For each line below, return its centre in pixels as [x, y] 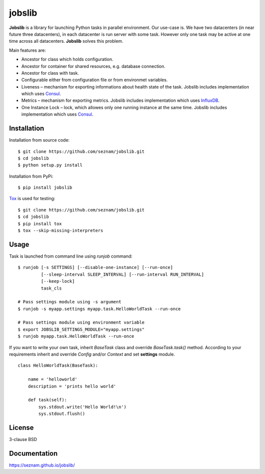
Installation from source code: [39, 140]
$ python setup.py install [50, 165]
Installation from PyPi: [31, 176]
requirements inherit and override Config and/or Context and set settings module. [92, 355]
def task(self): [47, 400]
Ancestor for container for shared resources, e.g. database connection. [93, 66]
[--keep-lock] [58, 281]
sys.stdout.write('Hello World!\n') [83, 407]
